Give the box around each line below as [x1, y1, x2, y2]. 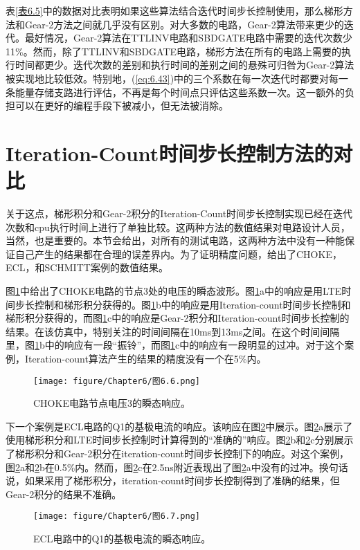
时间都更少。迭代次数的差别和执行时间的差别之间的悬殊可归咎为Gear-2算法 [15, 57, 354, 72]
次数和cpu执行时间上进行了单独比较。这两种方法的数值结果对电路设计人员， [6, 219, 350, 234]
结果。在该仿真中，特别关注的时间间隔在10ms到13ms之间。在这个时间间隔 [6, 324, 340, 338]
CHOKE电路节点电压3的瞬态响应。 [33, 396, 190, 410]
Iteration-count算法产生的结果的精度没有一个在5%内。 [24, 351, 267, 365]
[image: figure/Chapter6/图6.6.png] [33, 376, 200, 386]
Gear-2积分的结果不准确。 [6, 486, 122, 501]
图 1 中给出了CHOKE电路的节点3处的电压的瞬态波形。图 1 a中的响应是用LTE [6, 284, 342, 298]
